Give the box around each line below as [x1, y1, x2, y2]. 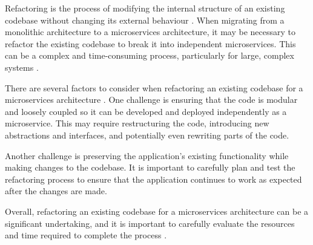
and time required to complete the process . [5, 229, 167, 241]
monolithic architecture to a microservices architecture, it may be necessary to [5, 25, 296, 38]
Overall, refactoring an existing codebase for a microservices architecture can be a [5, 204, 309, 217]
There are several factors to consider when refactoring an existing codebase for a [5, 81, 303, 94]
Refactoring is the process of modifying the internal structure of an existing [5, 2, 285, 14]
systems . [5, 60, 39, 73]
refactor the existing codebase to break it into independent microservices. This [5, 37, 296, 50]
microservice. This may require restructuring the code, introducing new [5, 117, 269, 129]
